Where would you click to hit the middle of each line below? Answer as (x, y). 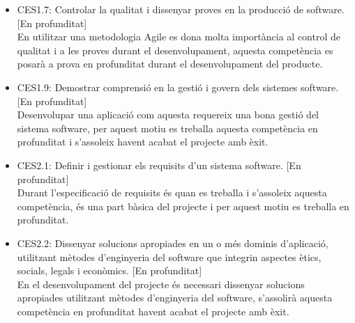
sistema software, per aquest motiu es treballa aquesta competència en (167, 128)
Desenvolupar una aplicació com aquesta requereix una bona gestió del (168, 115)
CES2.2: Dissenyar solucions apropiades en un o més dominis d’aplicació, (173, 243)
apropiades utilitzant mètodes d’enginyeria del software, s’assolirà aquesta (175, 298)
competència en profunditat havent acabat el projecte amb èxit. (153, 311)
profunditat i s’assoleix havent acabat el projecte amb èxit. (143, 142)
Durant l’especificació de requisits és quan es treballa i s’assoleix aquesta (172, 192)
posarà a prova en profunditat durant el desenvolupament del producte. (170, 64)
